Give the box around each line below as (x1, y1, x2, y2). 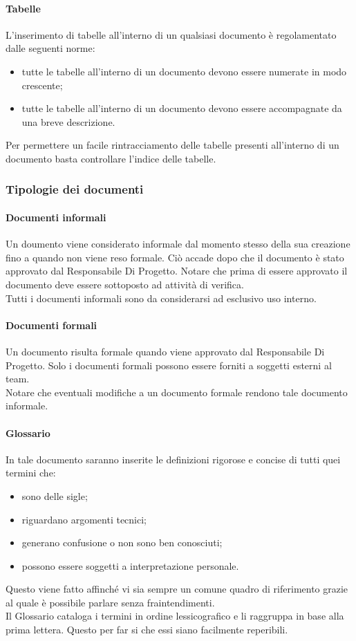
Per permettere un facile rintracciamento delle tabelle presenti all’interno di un (6, 138, 339, 152)
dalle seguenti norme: (6, 41, 95, 55)
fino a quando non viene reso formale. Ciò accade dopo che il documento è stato (6, 250, 344, 264)
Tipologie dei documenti (6, 180, 144, 198)
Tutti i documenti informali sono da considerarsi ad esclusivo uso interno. (6, 290, 317, 305)
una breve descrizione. (21, 114, 115, 129)
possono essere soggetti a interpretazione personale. (21, 558, 239, 573)
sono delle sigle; (21, 488, 88, 503)
